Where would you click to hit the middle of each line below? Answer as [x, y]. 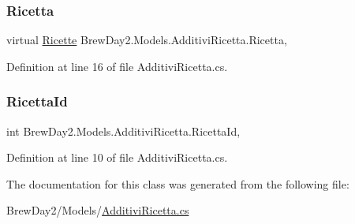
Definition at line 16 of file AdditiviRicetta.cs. [117, 66]
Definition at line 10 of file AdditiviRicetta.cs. [117, 157]
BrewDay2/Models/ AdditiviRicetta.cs [98, 210]
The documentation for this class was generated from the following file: [178, 183]
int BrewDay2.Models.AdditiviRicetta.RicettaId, [123, 131]
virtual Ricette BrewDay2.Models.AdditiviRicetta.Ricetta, [147, 40]
